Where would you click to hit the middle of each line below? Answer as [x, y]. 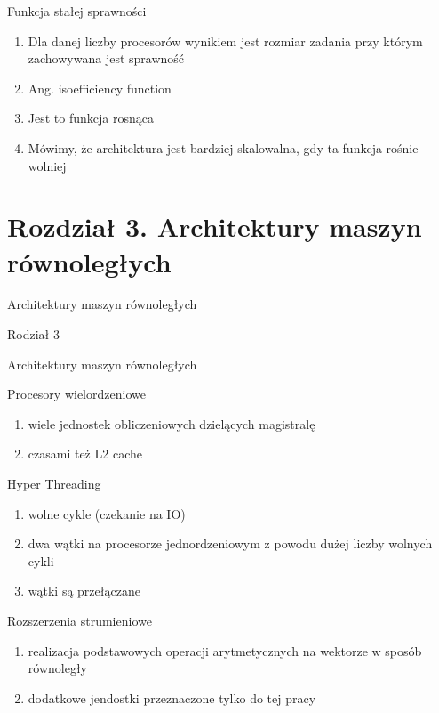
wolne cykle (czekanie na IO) [107, 513]
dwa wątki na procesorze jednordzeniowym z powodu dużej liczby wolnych [230, 543]
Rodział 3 [33, 334]
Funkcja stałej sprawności [77, 11]
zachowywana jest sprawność [106, 58]
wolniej [47, 165]
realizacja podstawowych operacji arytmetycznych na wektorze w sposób [225, 650]
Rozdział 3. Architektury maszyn [215, 227]
